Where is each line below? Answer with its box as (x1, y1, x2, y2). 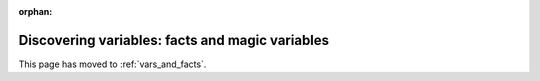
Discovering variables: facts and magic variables (18, 31, 330, 49)
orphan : (18, 6, 53, 17)
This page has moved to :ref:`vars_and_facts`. (18, 58, 207, 70)
